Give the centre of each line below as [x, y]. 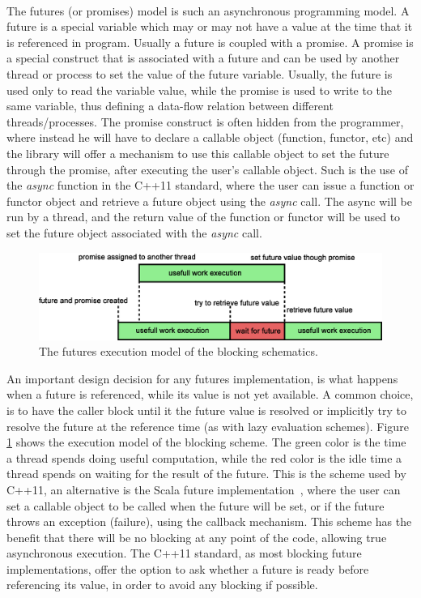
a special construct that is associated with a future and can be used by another [203, 58]
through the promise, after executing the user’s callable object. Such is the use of [207, 169]
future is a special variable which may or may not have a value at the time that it [210, 26]
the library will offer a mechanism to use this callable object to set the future [198, 153]
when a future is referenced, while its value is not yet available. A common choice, [210, 394]
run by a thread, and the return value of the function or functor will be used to [204, 217]
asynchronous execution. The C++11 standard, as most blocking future [184, 553]
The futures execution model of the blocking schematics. [179, 351]
